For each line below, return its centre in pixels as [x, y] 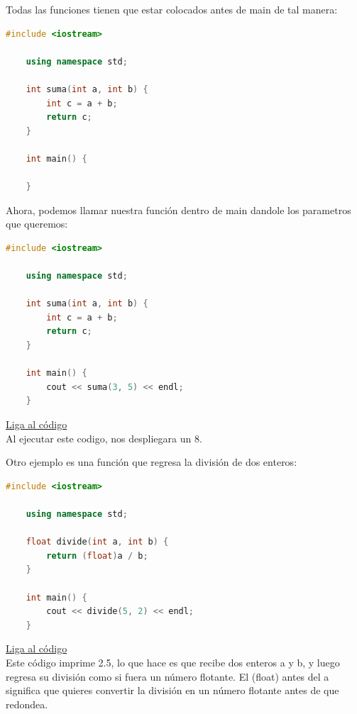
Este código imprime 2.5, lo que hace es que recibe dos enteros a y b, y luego [173, 662]
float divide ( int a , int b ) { [97, 542]
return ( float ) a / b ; [97, 556]
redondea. [27, 704]
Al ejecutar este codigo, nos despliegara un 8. [104, 438]
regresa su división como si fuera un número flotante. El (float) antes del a [167, 676]
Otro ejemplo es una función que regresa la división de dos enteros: [152, 462]
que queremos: [37, 224]
